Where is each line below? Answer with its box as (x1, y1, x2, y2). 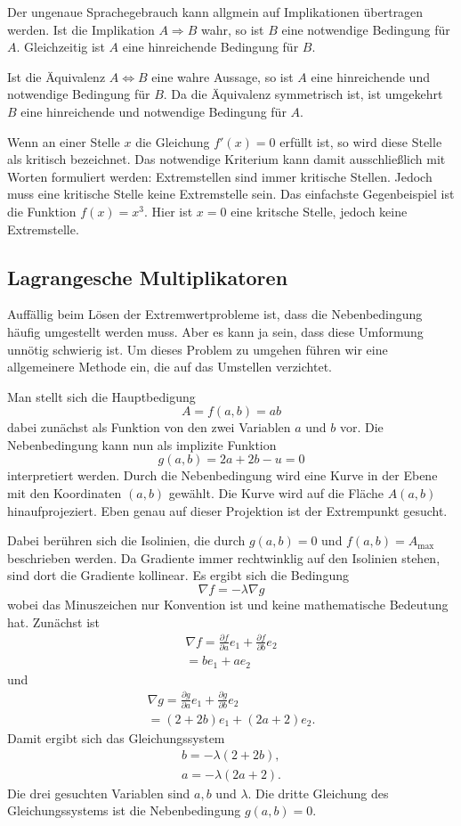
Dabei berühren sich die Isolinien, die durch (7, 531, 246, 550)
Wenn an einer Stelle (7, 132, 120, 151)
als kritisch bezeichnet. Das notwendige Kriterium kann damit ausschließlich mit (7, 150, 446, 168)
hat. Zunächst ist (7, 612, 100, 631)
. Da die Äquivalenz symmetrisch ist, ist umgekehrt (163, 85, 443, 103)
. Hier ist (144, 201, 193, 220)
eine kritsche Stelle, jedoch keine (230, 201, 408, 220)
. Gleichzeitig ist (16, 37, 105, 56)
